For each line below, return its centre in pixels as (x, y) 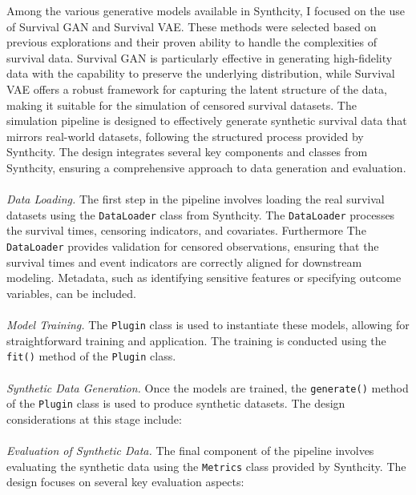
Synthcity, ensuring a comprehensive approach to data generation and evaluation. (206, 167)
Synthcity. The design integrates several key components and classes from (187, 152)
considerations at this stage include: (94, 419)
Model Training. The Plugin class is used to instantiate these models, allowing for (208, 324)
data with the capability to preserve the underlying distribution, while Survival (201, 73)
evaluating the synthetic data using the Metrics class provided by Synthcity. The (206, 466)
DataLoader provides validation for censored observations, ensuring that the (193, 245)
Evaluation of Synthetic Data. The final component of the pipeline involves (190, 450)
